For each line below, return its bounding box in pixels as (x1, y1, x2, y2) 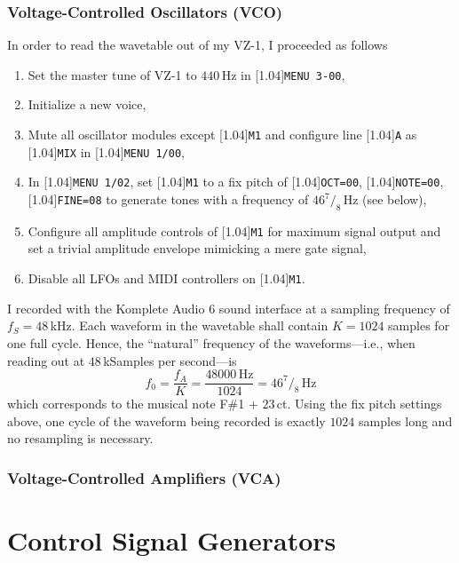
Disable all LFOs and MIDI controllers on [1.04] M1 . (28, 269, 305, 288)
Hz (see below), (343, 190, 427, 209)
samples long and (359, 411, 453, 430)
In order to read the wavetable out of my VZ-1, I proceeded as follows (7, 36, 388, 54)
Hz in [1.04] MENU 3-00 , (221, 65, 345, 83)
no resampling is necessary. (7, 429, 154, 448)
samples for (388, 316, 450, 335)
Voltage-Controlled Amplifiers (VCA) (7, 466, 281, 488)
